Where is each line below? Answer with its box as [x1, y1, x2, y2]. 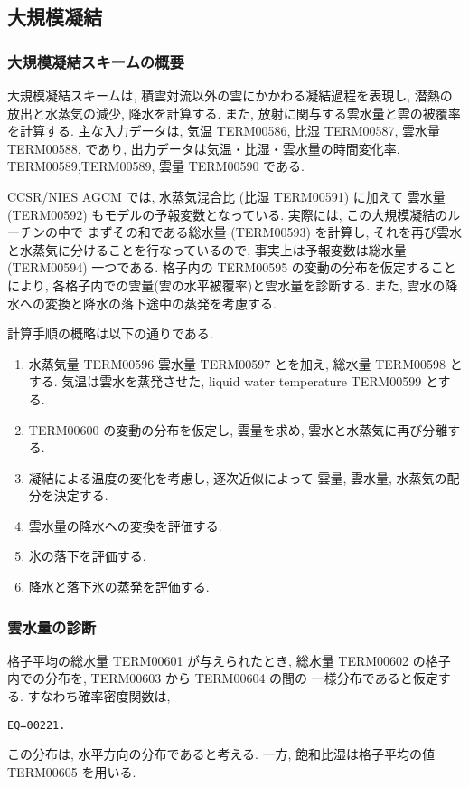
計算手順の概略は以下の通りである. [7, 324, 213, 343]
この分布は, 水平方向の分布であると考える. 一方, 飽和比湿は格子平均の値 [7, 744, 436, 763]
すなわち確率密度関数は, [27, 687, 171, 706]
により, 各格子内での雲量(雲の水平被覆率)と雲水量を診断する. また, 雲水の [7, 275, 446, 294]
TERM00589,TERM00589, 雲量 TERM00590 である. [7, 156, 305, 175]
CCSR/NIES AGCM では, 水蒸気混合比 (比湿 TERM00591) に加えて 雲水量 [7, 186, 446, 205]
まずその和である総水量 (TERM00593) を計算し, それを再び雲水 [87, 223, 463, 242]
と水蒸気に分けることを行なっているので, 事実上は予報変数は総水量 [7, 240, 407, 259]
